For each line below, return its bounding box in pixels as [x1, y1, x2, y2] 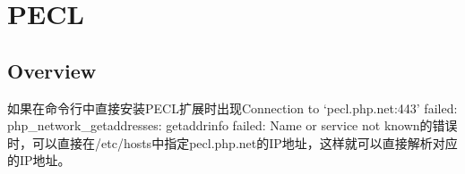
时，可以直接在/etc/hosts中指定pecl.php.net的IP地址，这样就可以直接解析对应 [7, 133, 458, 152]
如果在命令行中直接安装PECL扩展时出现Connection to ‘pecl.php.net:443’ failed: [7, 98, 458, 117]
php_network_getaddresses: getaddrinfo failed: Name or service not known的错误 [7, 116, 458, 135]
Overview [7, 56, 97, 84]
